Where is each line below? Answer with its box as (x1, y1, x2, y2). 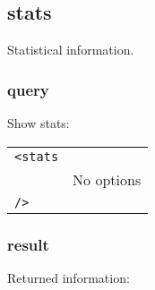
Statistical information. (7, 40, 134, 59)
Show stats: (7, 114, 70, 132)
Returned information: (7, 268, 130, 286)
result (7, 233, 49, 255)
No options (73, 168, 142, 190)
